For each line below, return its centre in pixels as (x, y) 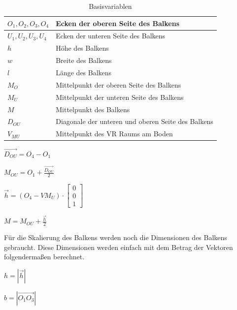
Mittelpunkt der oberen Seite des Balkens (118, 84)
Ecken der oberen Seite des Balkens (118, 23)
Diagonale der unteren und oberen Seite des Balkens (135, 121)
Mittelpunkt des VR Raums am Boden (114, 134)
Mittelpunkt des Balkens (93, 109)
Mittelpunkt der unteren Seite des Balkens (120, 97)
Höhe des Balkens (82, 48)
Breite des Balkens (84, 60)
